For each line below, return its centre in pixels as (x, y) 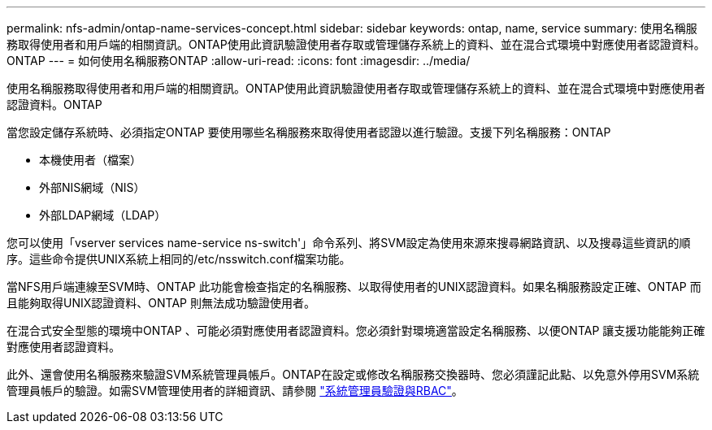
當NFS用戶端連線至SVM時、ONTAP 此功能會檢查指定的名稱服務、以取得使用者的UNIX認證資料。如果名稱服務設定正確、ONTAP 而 (354, 287)
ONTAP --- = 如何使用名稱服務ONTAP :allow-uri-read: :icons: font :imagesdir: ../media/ (239, 61)
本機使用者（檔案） (90, 160)
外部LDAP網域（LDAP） (103, 215)
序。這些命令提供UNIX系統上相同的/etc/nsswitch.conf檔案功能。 (179, 259)
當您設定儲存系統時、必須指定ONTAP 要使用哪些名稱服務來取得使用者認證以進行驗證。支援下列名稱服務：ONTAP (309, 132)
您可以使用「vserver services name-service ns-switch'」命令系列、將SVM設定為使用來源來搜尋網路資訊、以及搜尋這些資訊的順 (349, 243)
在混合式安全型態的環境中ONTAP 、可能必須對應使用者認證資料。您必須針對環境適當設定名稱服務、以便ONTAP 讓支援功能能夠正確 (356, 330)
